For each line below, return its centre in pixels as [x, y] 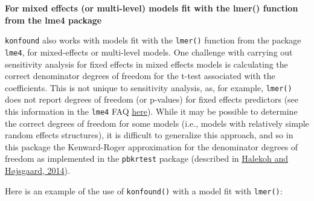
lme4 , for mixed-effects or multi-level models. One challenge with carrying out [149, 52]
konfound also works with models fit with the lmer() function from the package [153, 40]
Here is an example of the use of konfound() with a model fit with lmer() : [144, 190]
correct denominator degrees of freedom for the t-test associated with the [140, 76]
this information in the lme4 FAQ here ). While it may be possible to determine [151, 111]
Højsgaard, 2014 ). [37, 171]
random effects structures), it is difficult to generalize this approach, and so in [149, 135]
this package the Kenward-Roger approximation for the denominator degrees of [152, 146]
